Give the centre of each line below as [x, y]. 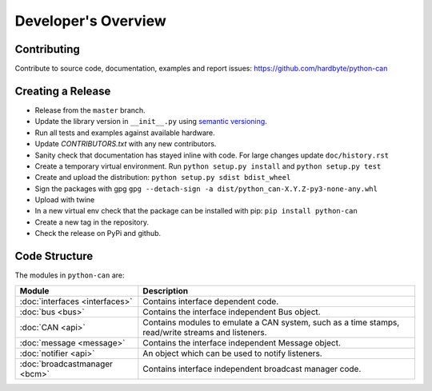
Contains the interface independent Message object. [242, 342]
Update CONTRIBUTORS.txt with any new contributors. [126, 144]
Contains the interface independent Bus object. [232, 312]
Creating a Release [63, 91]
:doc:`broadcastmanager [66, 364]
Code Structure [54, 256]
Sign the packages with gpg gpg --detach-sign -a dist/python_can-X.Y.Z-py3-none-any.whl [206, 189]
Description [166, 290]
